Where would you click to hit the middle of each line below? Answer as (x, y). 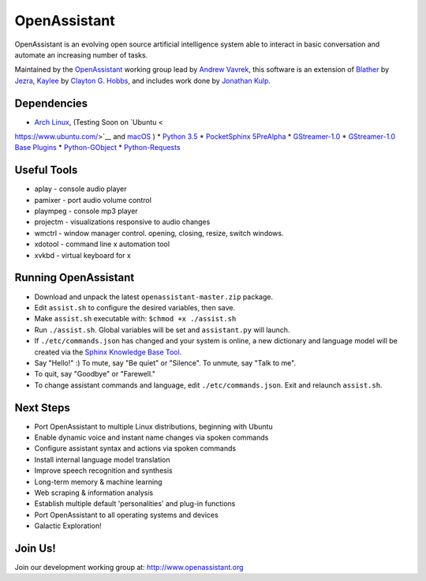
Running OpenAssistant (75, 277)
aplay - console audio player (80, 189)
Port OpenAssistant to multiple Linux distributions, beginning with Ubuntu (153, 426)
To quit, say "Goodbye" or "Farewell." (95, 374)
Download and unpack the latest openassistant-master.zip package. (154, 297)
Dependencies (51, 103)
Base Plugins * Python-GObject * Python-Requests (97, 148)
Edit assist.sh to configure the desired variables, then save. (135, 307)
